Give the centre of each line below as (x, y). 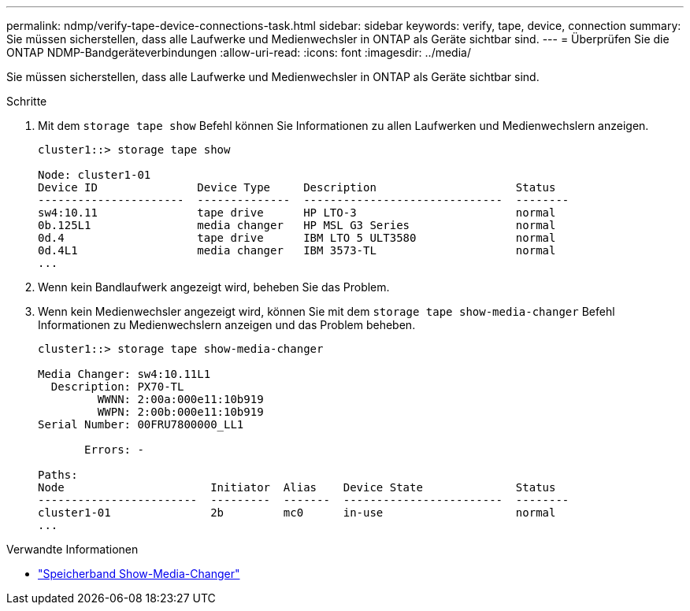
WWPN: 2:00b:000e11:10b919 (180, 412)
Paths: (58, 475)
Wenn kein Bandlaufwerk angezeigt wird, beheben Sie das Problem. (214, 287)
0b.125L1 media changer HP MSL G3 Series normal (297, 225)
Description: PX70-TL (117, 387)
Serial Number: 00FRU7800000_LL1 (141, 424)
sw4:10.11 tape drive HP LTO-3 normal (297, 213)
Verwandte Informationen (72, 549)
